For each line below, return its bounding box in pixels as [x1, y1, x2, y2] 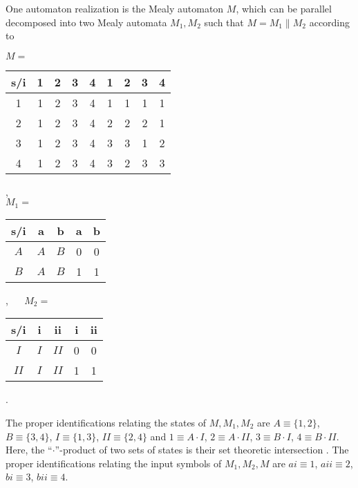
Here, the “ [6, 442, 53, 457]
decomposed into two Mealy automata [6, 15, 167, 29]
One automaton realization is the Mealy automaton [6, 1, 224, 15]
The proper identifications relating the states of [6, 415, 207, 430]
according [309, 15, 350, 29]
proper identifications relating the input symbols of [6, 456, 222, 470]
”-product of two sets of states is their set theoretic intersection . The [55, 442, 349, 457]
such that [204, 15, 244, 29]
